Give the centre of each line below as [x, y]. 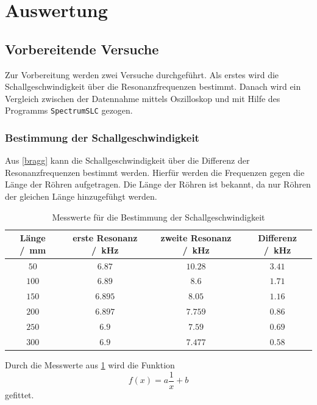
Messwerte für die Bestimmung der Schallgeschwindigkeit [158, 217]
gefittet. [20, 394]
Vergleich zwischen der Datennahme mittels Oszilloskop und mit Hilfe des [143, 98]
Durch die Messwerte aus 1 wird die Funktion [90, 364]
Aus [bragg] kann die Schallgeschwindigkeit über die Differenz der [127, 160]
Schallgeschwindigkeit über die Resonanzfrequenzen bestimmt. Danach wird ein [153, 86]
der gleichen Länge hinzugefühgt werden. [81, 196]
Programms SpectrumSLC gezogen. [69, 110]
